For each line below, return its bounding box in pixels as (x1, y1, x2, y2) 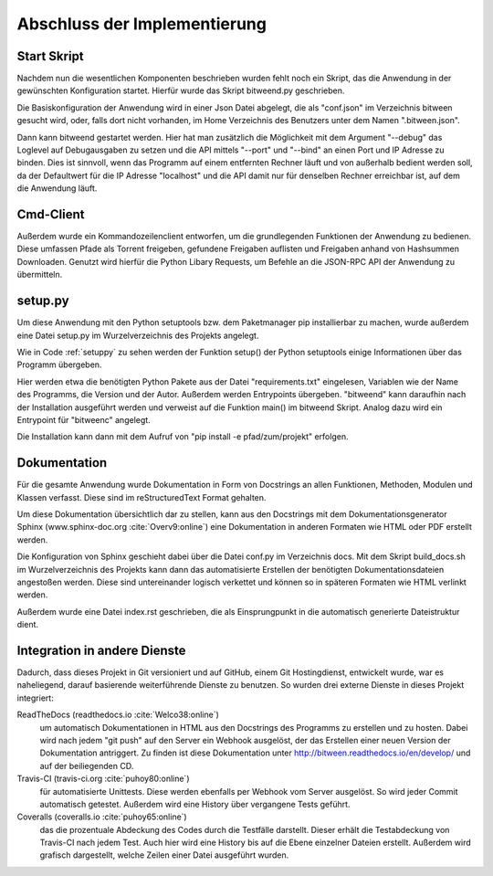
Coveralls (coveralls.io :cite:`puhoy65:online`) (16, 811, 187, 822)
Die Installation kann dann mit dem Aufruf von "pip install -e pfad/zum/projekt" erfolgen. (16, 431, 349, 442)
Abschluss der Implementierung (16, 14, 267, 34)
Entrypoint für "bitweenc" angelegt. (16, 414, 151, 425)
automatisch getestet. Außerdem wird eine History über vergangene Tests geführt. (39, 798, 351, 809)
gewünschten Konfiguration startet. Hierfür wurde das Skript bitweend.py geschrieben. (16, 85, 345, 96)
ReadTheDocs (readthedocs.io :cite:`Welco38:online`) (16, 709, 219, 721)
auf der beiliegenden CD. (39, 760, 134, 771)
